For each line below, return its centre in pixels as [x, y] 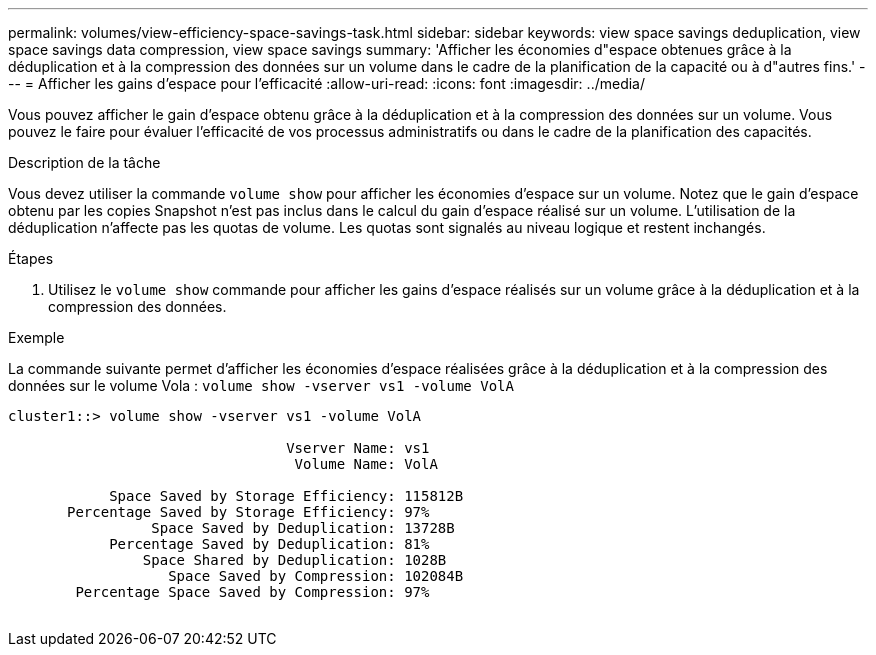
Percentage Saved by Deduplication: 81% [269, 544]
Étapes [31, 258]
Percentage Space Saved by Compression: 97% [252, 592]
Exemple [36, 337]
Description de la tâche [84, 162]
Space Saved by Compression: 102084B [316, 576]
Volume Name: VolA [366, 464]
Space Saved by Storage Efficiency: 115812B [286, 496]
